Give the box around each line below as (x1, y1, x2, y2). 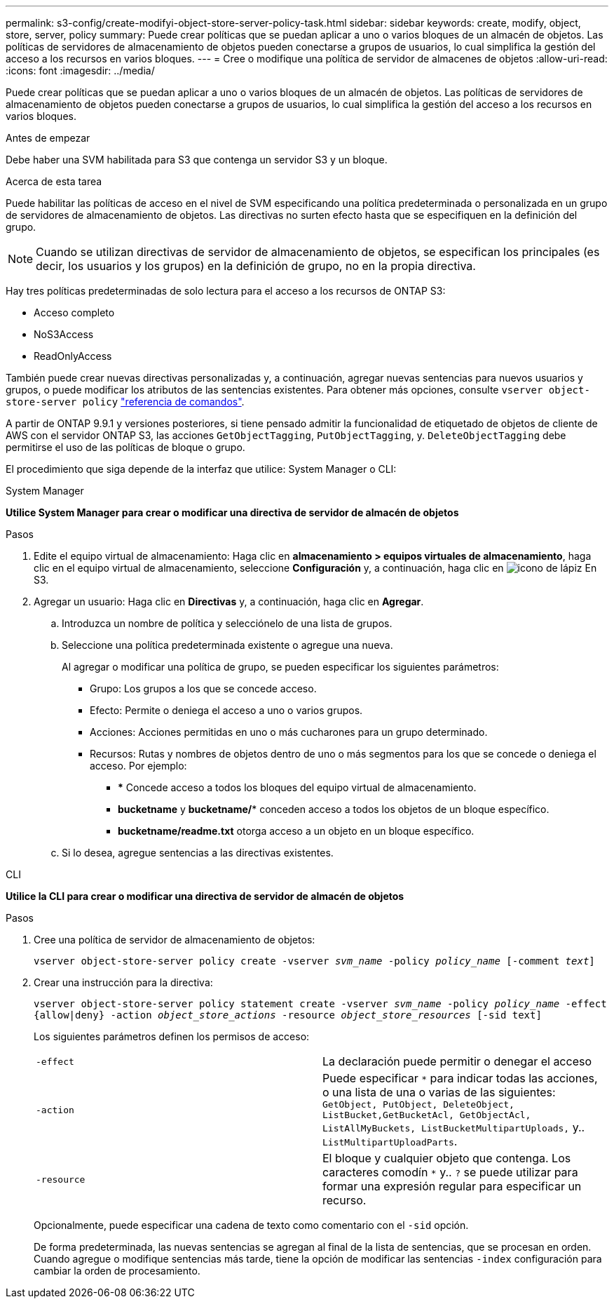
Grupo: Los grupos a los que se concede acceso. (90, 683, 317, 694)
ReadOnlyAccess (34, 350, 112, 362)
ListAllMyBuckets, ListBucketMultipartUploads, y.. (322, 1120, 585, 1134)
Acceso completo (34, 307, 115, 318)
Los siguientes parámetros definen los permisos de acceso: (34, 1030, 310, 1042)
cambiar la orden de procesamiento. (34, 1265, 200, 1277)
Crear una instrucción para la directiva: (34, 976, 213, 988)
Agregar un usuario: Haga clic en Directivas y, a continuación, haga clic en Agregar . (34, 596, 424, 607)
